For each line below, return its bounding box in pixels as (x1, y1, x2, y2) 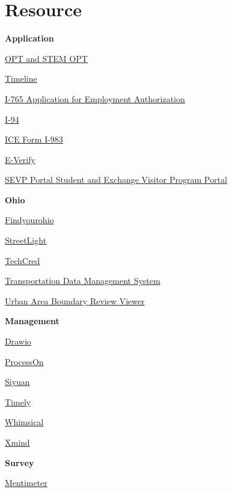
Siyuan (5, 375, 30, 388)
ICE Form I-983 (5, 133, 63, 146)
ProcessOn (5, 355, 44, 367)
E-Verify (5, 153, 35, 165)
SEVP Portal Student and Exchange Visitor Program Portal (5, 173, 227, 186)
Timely (5, 395, 31, 408)
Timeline (5, 72, 37, 85)
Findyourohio (5, 214, 54, 226)
